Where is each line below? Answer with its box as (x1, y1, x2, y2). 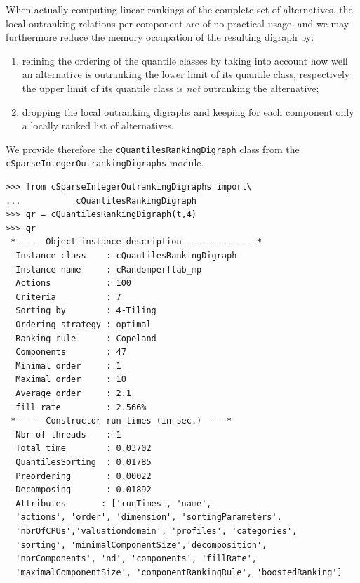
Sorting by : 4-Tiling (15, 306, 156, 316)
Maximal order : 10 (15, 374, 126, 385)
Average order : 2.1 (15, 388, 131, 398)
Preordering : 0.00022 (15, 471, 152, 481)
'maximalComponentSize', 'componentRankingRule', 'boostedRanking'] (15, 567, 342, 577)
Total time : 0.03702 (15, 443, 152, 454)
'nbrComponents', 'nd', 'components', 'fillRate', (15, 553, 257, 564)
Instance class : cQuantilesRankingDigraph (15, 251, 237, 261)
